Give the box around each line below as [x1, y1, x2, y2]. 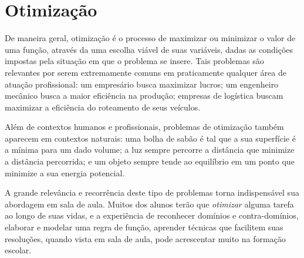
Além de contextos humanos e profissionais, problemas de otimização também [5, 120, 284, 133]
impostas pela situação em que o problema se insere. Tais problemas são [5, 55, 264, 67]
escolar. [5, 244, 32, 256]
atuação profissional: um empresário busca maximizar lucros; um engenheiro [5, 78, 279, 90]
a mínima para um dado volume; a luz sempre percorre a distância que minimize [5, 143, 295, 156]
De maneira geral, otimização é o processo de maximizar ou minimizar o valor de [5, 32, 296, 44]
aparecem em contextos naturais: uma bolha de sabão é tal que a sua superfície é [5, 132, 296, 144]
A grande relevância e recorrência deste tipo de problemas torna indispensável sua [5, 186, 299, 199]
